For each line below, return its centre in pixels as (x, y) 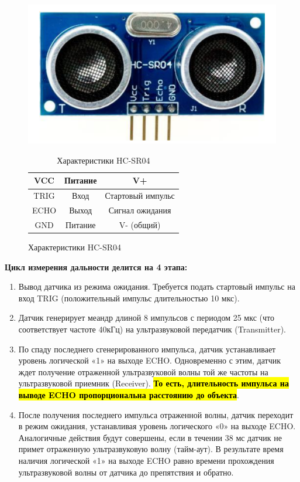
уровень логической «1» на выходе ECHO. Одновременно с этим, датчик (150, 360)
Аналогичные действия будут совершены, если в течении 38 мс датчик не (150, 437)
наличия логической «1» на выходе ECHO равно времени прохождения (146, 460)
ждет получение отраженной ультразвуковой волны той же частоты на (143, 371)
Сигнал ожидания (140, 210)
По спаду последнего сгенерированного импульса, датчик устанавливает (147, 349)
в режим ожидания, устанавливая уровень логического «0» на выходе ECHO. (157, 426)
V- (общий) (140, 224)
